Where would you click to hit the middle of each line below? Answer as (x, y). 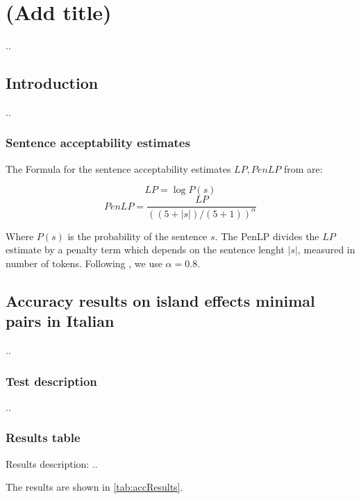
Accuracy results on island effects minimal (160, 300)
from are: (303, 168)
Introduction (52, 83)
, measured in (326, 249)
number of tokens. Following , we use (84, 263)
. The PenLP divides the (267, 236)
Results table (43, 438)
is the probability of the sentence (137, 236)
